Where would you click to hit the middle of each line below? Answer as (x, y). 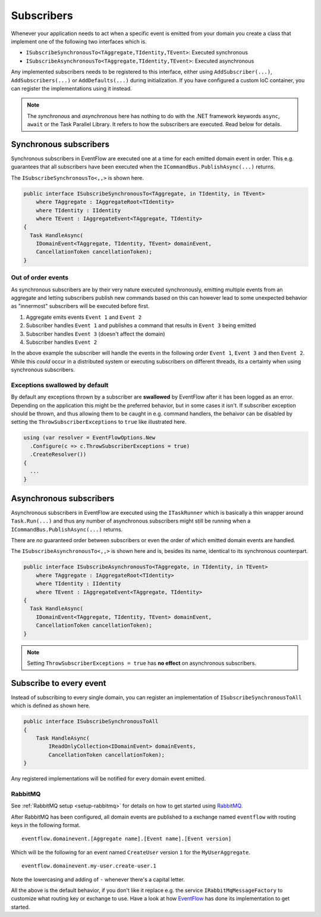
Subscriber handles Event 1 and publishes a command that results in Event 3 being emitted (141, 325)
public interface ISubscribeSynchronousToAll (91, 722)
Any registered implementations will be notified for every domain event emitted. (108, 779)
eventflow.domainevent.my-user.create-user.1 (89, 866)
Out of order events (40, 278)
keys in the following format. (46, 825)
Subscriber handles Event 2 (62, 342)
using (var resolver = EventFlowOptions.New (89, 438)
